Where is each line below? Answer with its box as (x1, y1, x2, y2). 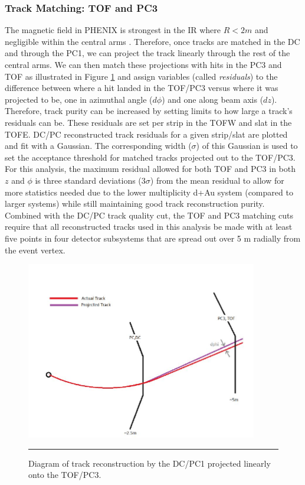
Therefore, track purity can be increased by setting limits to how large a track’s (5, 105, 293, 117)
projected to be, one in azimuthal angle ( (5, 93, 153, 105)
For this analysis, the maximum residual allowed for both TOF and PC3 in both (5, 162, 296, 175)
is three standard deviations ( (35, 174, 142, 186)
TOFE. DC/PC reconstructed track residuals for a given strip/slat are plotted (5, 128, 288, 140)
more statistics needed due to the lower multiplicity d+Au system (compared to (5, 185, 293, 198)
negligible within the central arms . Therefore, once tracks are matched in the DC (5, 35, 300, 47)
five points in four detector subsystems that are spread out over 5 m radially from (5, 232, 301, 244)
